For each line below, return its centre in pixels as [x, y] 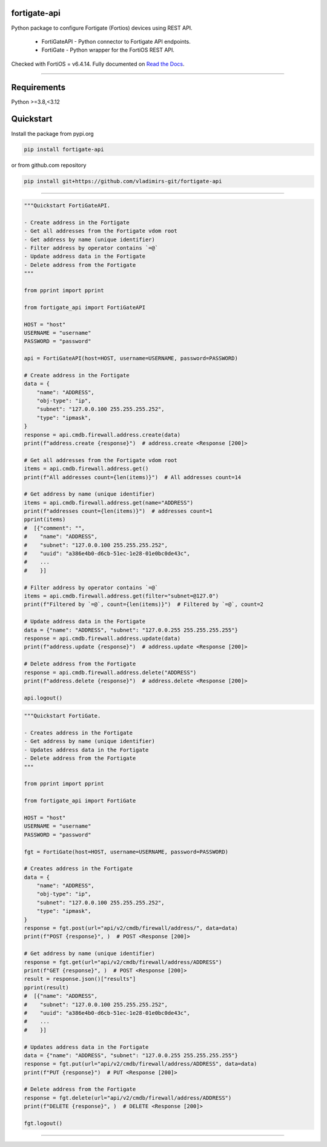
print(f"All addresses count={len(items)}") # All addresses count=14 [133, 477]
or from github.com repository [49, 165]
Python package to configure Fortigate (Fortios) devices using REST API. [102, 28]
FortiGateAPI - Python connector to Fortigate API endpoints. [116, 41]
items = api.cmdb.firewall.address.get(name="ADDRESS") [109, 503]
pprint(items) [45, 520]
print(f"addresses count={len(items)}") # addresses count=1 [118, 511]
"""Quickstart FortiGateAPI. [67, 206]
